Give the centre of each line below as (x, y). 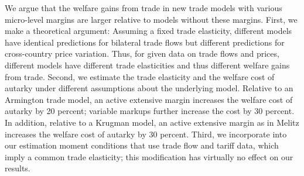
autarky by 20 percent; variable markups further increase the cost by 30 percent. (150, 111)
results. (18, 168)
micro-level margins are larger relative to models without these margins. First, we (151, 19)
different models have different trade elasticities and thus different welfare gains (147, 65)
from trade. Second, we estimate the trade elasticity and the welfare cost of (140, 76)
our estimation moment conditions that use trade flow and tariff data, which (142, 145)
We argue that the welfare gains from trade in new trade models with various (144, 8)
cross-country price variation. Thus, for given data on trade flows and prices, (142, 54)
